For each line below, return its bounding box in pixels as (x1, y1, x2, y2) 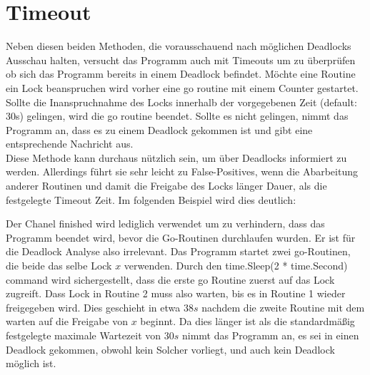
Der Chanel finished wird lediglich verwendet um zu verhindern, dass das (6, 216, 325, 231)
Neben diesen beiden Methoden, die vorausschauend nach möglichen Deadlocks (6, 38, 351, 53)
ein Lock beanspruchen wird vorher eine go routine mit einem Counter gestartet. (6, 80, 359, 95)
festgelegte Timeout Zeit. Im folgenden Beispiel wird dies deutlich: (6, 192, 296, 207)
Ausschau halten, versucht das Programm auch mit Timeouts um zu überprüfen (6, 52, 356, 67)
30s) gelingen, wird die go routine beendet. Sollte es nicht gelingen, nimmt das (6, 108, 349, 123)
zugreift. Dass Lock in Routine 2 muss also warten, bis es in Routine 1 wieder (6, 286, 346, 301)
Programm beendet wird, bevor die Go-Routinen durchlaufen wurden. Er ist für (6, 230, 356, 245)
